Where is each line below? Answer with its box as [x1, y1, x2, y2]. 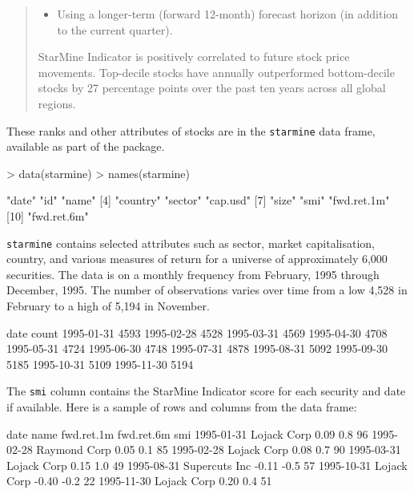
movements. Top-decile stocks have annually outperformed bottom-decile [38, 63, 395, 80]
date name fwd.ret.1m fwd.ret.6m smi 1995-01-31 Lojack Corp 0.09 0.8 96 [6, 425, 368, 442]
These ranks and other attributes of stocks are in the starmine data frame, [6, 122, 376, 139]
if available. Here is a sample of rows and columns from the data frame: [6, 399, 357, 415]
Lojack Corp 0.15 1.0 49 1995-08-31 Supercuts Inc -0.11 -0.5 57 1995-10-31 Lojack [6, 456, 408, 473]
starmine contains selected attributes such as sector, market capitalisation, [6, 234, 376, 251]
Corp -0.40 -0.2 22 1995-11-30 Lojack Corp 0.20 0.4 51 [6, 472, 272, 489]
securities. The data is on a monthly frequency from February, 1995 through [6, 265, 380, 282]
